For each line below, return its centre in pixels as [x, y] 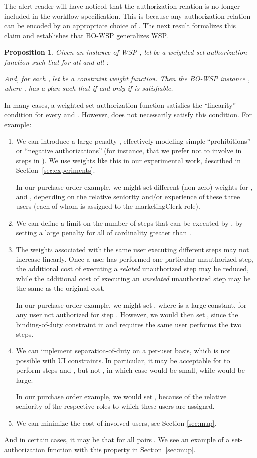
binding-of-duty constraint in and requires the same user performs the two [129, 324]
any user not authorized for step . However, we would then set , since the [127, 314]
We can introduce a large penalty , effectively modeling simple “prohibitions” [133, 141]
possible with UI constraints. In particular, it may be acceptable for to [123, 360]
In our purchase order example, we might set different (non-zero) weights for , [134, 186]
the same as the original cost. [60, 288]
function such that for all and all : [57, 61]
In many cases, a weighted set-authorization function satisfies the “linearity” [120, 104]
